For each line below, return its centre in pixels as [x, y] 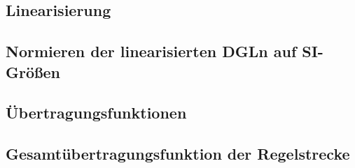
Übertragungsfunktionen [96, 113]
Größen [33, 71]
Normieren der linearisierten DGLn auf [151, 51]
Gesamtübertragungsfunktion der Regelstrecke [178, 154]
